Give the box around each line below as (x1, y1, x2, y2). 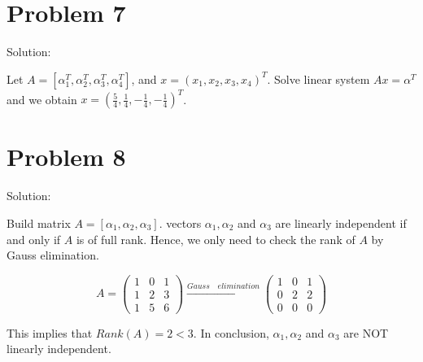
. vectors (159, 214, 202, 231)
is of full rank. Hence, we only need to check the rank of (76, 230, 355, 247)
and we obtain (7, 90, 77, 107)
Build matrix (7, 214, 71, 231)
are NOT (343, 324, 389, 341)
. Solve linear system (267, 70, 370, 87)
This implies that (7, 324, 93, 341)
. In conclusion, (193, 324, 269, 341)
